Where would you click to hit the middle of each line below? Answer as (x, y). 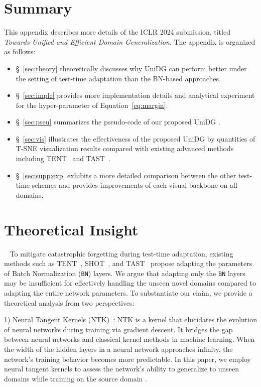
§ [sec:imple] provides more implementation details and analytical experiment (135, 95)
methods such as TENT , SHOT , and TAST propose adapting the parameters (128, 263)
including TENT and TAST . (63, 158)
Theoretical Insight (71, 229)
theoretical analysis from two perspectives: (69, 302)
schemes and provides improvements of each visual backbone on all (135, 185)
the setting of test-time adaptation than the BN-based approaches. (118, 78)
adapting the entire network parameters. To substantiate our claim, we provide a (128, 293)
